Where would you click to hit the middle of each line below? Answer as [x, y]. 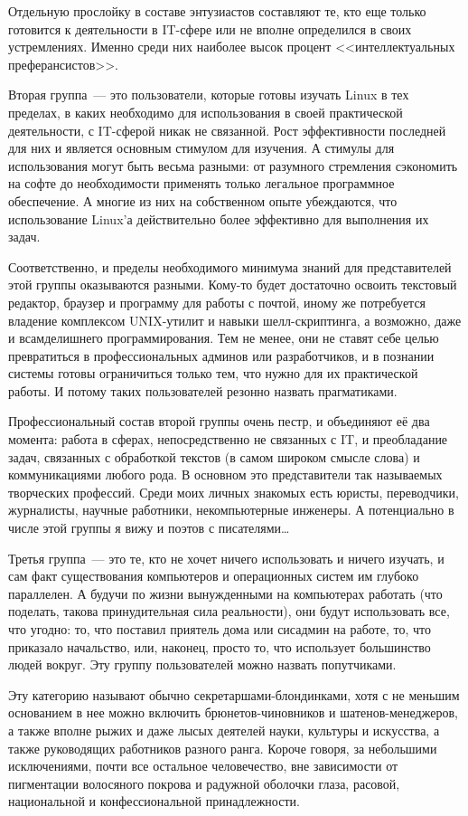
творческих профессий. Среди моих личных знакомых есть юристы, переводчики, [234, 492]
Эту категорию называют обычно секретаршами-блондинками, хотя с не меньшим [234, 694]
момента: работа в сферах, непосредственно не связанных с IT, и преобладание [228, 439]
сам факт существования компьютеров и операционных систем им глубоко [214, 576]
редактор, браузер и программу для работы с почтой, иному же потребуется [217, 302]
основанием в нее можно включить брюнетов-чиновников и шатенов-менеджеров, [233, 712]
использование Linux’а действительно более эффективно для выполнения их [219, 218]
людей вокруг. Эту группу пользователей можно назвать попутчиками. [202, 664]
